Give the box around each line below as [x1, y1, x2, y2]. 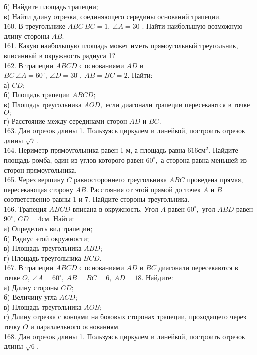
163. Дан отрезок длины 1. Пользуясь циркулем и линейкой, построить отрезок [4, 125, 245, 136]
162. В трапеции [4, 60, 54, 70]
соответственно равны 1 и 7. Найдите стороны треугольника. [4, 194, 190, 204]
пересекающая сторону [4, 184, 73, 194]
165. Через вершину [4, 174, 64, 185]
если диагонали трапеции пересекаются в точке [105, 99, 250, 109]
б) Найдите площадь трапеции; [4, 1, 98, 11]
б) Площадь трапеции [4, 89, 70, 100]
